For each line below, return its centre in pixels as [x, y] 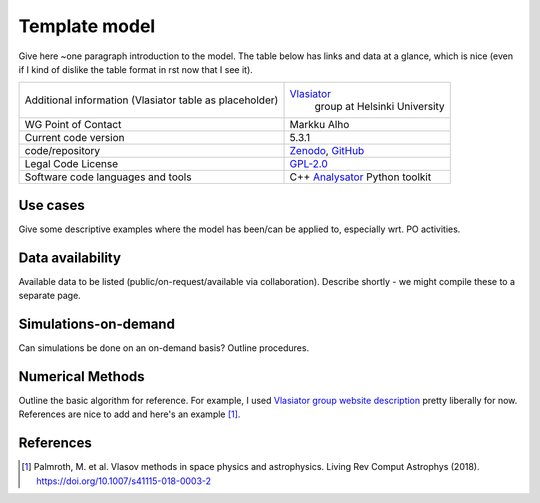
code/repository [62, 151]
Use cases [51, 205]
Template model [87, 26]
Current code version [74, 138]
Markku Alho [319, 125]
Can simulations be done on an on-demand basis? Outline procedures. [164, 348]
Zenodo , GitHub [327, 151]
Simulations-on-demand [96, 323]
